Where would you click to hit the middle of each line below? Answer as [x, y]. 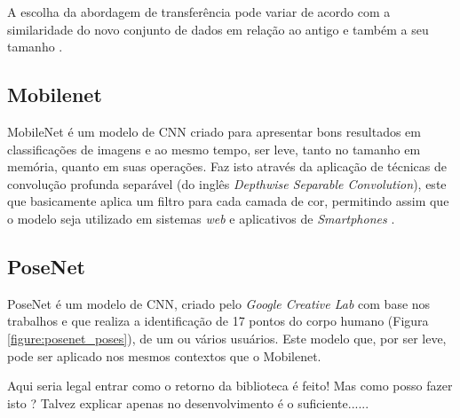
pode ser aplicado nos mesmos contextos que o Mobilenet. [164, 355]
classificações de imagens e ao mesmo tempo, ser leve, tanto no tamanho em [214, 149]
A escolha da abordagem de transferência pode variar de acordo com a [199, 12]
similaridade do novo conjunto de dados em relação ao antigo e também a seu [218, 29]
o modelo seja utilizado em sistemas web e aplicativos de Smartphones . [201, 218]
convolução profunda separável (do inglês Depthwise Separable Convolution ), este [227, 183]
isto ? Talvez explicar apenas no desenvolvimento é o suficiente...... [188, 402]
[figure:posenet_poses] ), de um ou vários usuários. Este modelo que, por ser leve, [227, 338]
